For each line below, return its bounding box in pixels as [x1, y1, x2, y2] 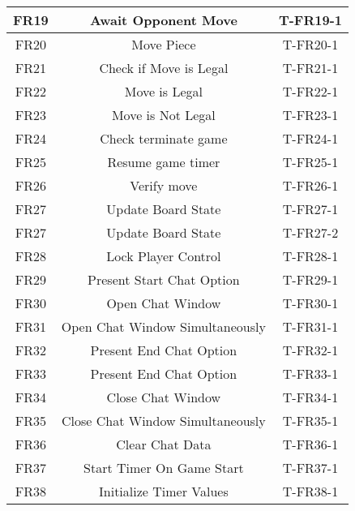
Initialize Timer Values [99, 482, 229, 500]
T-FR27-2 [282, 223, 339, 242]
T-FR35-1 [282, 411, 339, 430]
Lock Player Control [106, 247, 221, 265]
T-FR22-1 [282, 82, 339, 101]
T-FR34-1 [282, 388, 339, 406]
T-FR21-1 [282, 58, 339, 77]
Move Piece [131, 35, 196, 54]
